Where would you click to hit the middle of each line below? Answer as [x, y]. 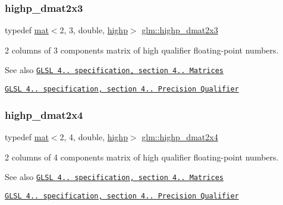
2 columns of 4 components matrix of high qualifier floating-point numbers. [142, 157]
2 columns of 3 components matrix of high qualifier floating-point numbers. [142, 50]
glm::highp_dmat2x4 [180, 136]
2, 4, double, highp [94, 136]
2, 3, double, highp [94, 30]
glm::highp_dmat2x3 [180, 30]
